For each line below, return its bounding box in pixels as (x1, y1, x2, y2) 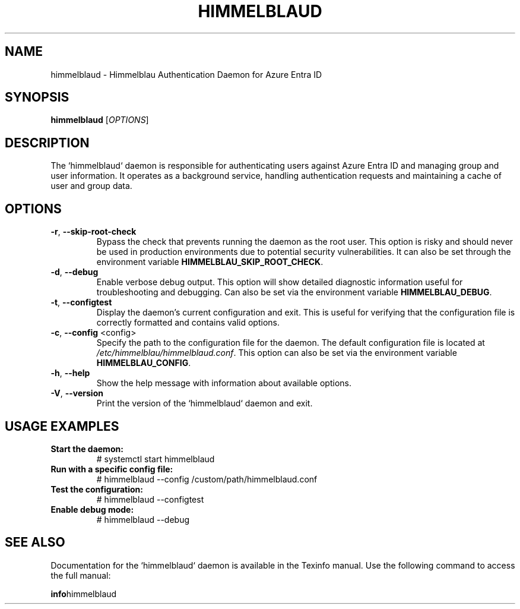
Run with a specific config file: (50, 463, 173, 474)
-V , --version (50, 388, 103, 399)
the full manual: (50, 570, 111, 580)
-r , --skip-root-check (50, 226, 137, 237)
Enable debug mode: (50, 504, 134, 515)
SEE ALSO (5, 535, 65, 550)
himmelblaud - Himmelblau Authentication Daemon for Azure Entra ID (50, 69, 322, 80)
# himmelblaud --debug (96, 514, 190, 525)
